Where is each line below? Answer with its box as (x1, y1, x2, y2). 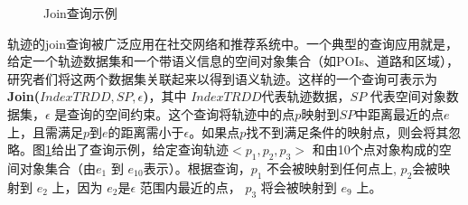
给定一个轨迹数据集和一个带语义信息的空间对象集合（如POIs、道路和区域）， (7, 51, 459, 70)
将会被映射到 (260, 177, 337, 196)
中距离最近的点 (355, 104, 444, 123)
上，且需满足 (7, 122, 83, 141)
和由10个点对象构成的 (312, 140, 439, 159)
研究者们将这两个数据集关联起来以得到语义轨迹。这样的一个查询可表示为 (7, 69, 437, 88)
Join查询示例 (43, 4, 117, 22)
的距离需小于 (108, 122, 184, 141)
